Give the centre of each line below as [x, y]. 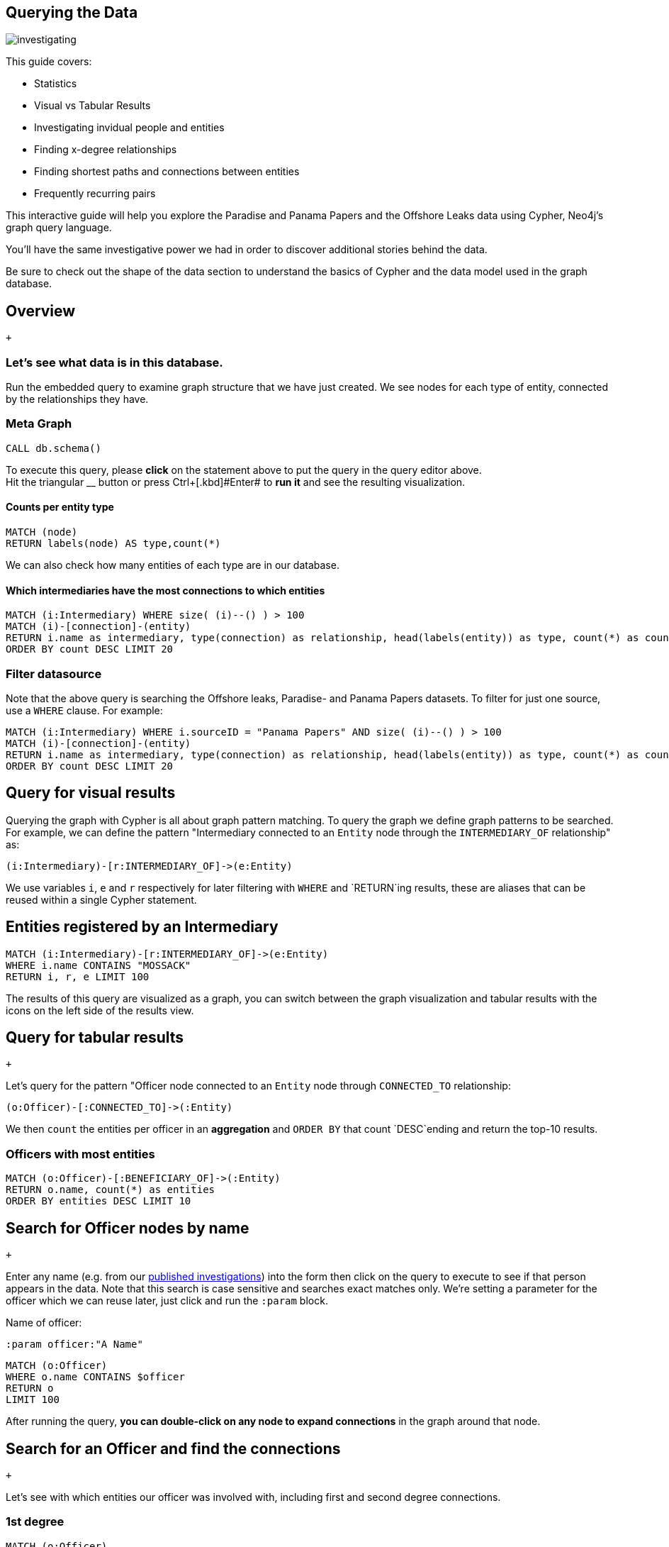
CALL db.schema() [54, 448]
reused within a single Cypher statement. [101, 899]
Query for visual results [91, 793]
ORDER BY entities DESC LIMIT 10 [99, 1201]
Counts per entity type [60, 507]
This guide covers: [49, 62]
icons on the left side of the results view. [100, 1010]
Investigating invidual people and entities [129, 128]
